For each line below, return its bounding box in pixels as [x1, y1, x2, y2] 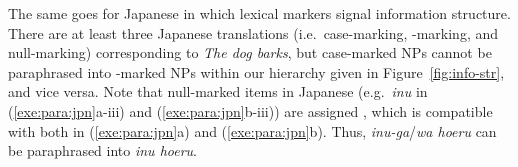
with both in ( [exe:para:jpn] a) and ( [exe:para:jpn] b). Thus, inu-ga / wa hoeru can [8, 120, 497, 141]
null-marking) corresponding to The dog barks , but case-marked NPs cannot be [8, 42, 492, 63]
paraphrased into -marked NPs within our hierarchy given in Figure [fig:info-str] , [8, 61, 505, 82]
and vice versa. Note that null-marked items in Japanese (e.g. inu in [8, 81, 428, 102]
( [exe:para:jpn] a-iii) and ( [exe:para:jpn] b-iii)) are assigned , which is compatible [8, 100, 493, 121]
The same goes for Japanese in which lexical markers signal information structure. [8, 3, 511, 23]
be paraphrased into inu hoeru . [8, 140, 198, 161]
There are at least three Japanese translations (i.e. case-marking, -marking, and [8, 22, 499, 43]
